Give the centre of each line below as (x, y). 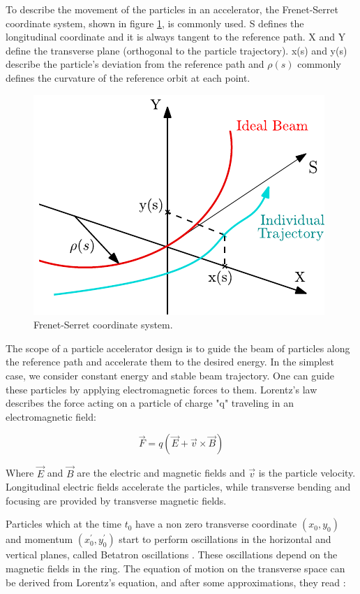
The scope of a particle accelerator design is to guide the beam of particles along (178, 348)
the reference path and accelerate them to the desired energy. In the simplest (170, 362)
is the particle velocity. (307, 473)
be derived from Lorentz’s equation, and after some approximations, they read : (176, 582)
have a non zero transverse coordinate (216, 524)
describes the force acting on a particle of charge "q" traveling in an (150, 403)
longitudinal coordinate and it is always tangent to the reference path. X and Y (176, 37)
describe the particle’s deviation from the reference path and (135, 64)
